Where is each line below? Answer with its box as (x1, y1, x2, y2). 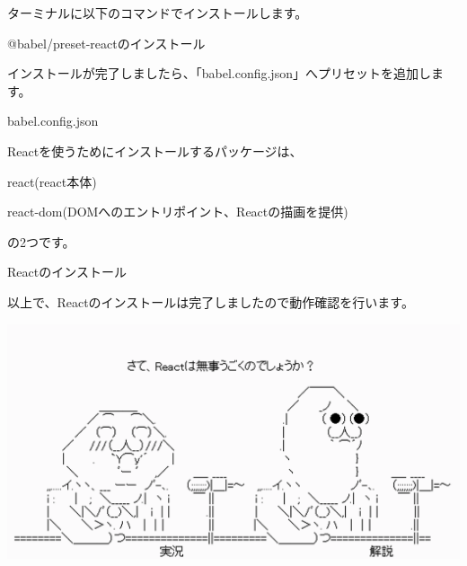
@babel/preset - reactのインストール (7, 33, 206, 52)
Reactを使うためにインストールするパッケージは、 (7, 141, 303, 160)
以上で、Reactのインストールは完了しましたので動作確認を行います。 (7, 292, 414, 311)
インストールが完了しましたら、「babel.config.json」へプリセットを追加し (7, 64, 431, 83)
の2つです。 (7, 232, 75, 251)
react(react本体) (7, 172, 97, 190)
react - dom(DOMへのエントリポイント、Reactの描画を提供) (7, 202, 348, 221)
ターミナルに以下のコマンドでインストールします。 (7, 4, 308, 22)
